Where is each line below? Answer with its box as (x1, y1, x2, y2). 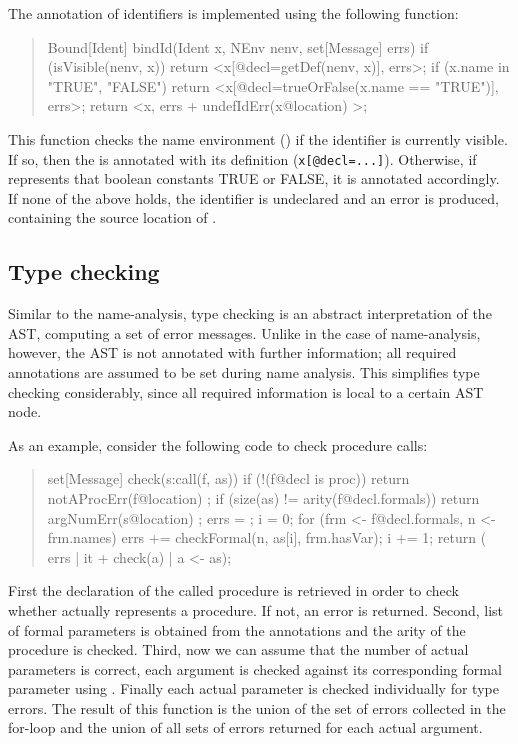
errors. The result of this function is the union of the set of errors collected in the (8, 697, 506, 718)
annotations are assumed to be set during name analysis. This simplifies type (8, 361, 480, 382)
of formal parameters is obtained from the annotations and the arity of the (8, 619, 466, 640)
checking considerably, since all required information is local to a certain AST (8, 381, 484, 402)
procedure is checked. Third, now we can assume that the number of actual (8, 639, 469, 660)
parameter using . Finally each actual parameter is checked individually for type (8, 678, 499, 699)
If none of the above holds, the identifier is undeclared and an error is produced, (8, 187, 499, 208)
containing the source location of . (8, 207, 217, 228)
